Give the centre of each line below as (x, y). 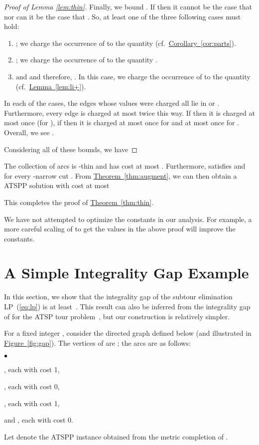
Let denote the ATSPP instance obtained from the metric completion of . (116, 436)
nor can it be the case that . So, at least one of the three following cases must (123, 16)
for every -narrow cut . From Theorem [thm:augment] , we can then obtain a (121, 175)
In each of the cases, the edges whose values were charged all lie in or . (112, 103)
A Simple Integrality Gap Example (127, 273)
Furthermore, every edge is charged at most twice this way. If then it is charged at (129, 112)
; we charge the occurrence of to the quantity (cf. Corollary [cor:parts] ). (126, 43)
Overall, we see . (29, 132)
